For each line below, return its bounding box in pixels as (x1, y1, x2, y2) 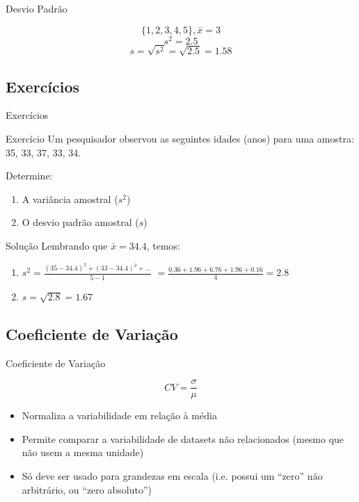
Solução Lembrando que (6, 238, 108, 253)
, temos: (146, 238, 181, 253)
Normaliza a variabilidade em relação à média (22, 408, 217, 423)
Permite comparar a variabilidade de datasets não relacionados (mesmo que (22, 431, 344, 446)
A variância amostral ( (22, 191, 118, 206)
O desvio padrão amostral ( (22, 215, 139, 229)
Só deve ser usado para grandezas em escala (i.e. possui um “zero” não (22, 469, 323, 483)
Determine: (6, 168, 53, 183)
